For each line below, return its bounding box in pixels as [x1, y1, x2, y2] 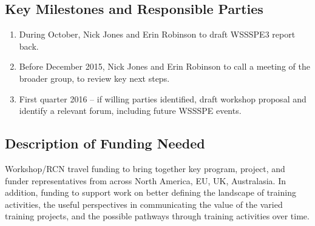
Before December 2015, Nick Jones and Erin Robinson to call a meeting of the [19, 60, 310, 73]
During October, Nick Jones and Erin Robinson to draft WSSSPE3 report [19, 28, 296, 41]
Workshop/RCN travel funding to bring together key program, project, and [5, 162, 285, 174]
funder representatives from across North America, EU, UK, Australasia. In [5, 174, 286, 187]
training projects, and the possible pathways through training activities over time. [5, 210, 310, 222]
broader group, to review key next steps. [19, 71, 170, 84]
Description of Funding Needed [5, 134, 205, 153]
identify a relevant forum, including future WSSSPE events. [19, 104, 242, 117]
